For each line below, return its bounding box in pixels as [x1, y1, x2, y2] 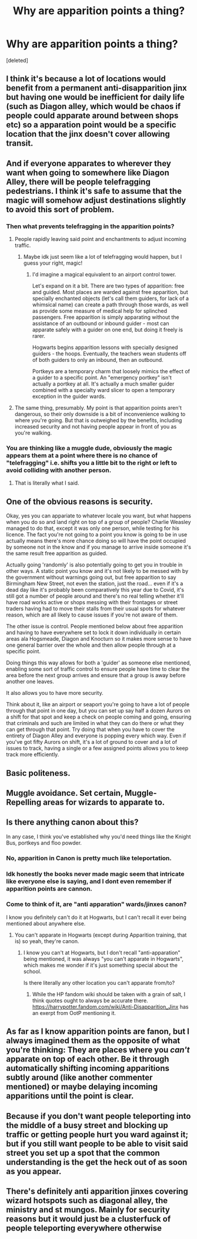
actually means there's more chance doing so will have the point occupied [6, 538, 186, 545]
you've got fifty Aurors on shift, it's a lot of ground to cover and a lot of [6, 739, 178, 746]
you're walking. [14, 429, 52, 437]
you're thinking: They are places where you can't [6, 1045, 190, 1055]
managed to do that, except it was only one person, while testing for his [6, 525, 179, 532]
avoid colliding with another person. [6, 466, 112, 474]
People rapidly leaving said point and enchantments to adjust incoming [14, 236, 186, 243]
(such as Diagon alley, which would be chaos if [6, 101, 181, 111]
